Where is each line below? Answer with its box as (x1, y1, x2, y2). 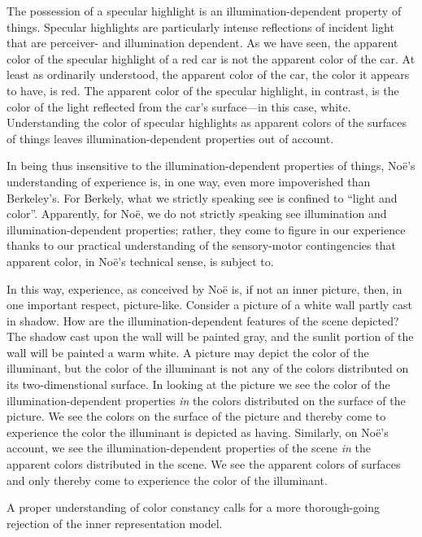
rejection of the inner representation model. (7, 514, 223, 531)
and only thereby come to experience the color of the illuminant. (7, 471, 328, 488)
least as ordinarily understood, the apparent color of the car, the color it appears (7, 66, 410, 83)
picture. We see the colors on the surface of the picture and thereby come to (7, 408, 386, 425)
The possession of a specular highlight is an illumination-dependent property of (7, 2, 402, 19)
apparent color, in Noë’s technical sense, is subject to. (7, 252, 274, 269)
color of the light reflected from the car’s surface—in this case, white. (7, 98, 351, 115)
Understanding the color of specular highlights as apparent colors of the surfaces (7, 114, 407, 131)
